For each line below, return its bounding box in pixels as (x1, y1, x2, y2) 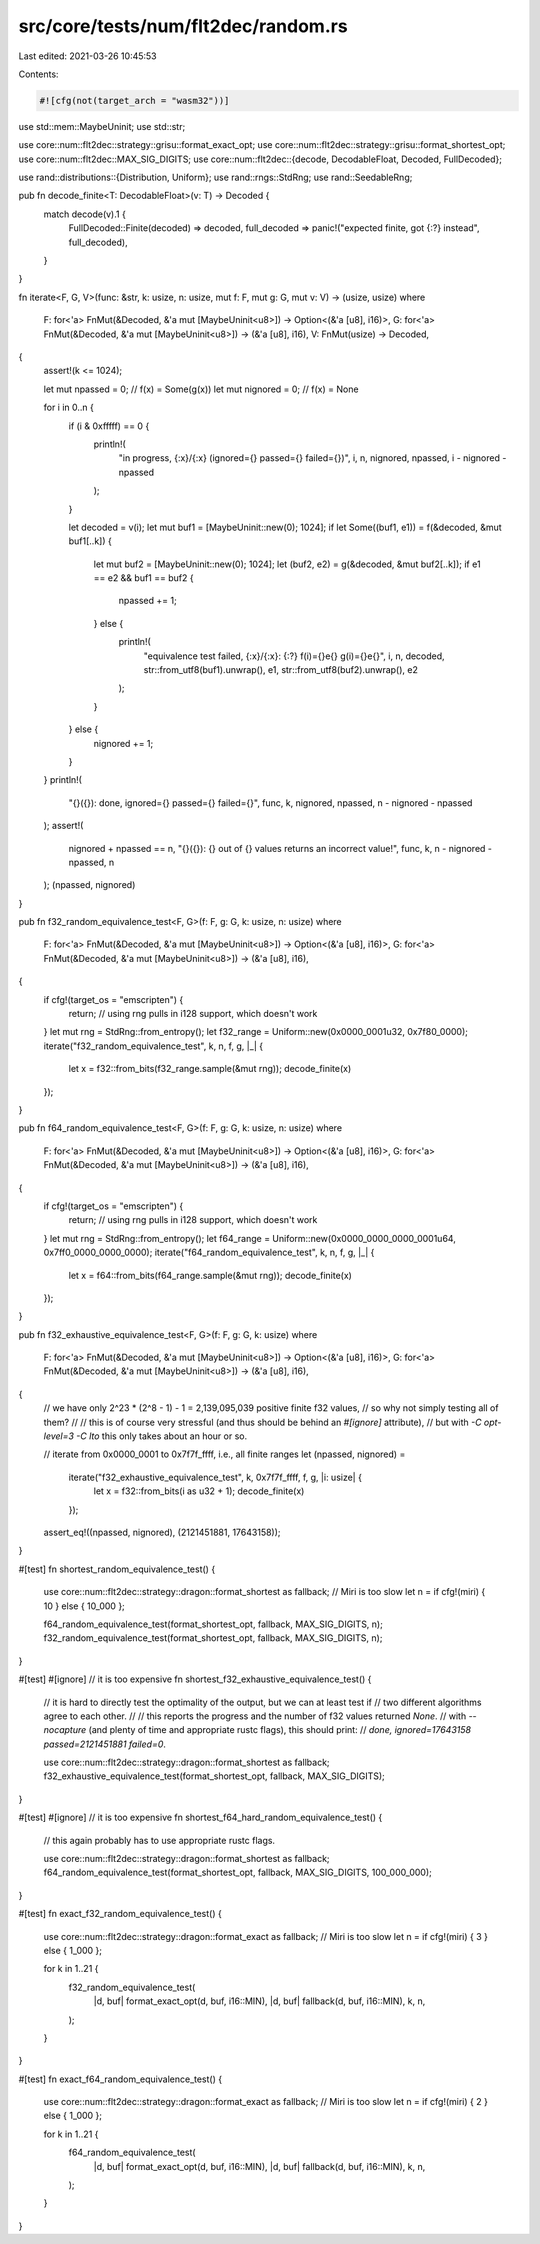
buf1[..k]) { (68, 535, 112, 547)
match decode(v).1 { (43, 208, 127, 220)
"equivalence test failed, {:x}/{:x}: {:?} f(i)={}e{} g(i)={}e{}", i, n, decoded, (143, 650, 445, 662)
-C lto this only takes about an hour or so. (76, 1430, 248, 1442)
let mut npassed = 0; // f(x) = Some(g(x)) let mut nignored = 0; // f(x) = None (43, 383, 359, 395)
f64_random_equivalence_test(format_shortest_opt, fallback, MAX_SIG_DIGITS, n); (43, 1618, 384, 1630)
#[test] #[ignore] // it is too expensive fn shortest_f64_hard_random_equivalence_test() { (18, 1811, 383, 1824)
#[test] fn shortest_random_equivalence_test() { (18, 1563, 216, 1575)
